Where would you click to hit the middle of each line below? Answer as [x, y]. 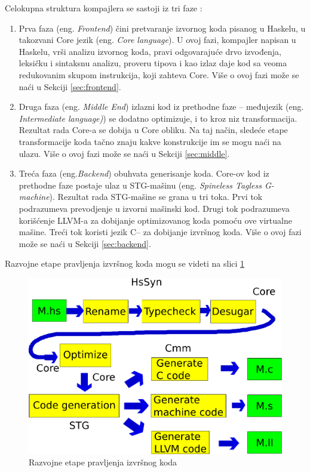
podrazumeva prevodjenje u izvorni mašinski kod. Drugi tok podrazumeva [154, 208]
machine [34, 197]
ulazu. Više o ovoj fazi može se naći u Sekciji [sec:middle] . [124, 153]
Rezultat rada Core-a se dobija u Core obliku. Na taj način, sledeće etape [153, 130]
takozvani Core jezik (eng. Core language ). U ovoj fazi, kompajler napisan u [157, 40]
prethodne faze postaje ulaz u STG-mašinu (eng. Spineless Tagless [140, 185]
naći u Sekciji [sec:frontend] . [70, 86]
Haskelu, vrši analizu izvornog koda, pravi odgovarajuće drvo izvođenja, [150, 51]
